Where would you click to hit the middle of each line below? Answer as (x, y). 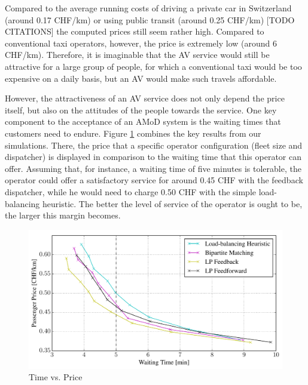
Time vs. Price (56, 377)
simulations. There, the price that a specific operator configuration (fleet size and (154, 145)
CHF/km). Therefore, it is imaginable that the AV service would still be (137, 55)
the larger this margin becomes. (63, 215)
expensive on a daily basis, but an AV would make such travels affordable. (141, 78)
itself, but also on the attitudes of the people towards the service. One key (141, 110)
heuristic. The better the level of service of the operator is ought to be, (173, 203)
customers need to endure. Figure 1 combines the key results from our (133, 133)
